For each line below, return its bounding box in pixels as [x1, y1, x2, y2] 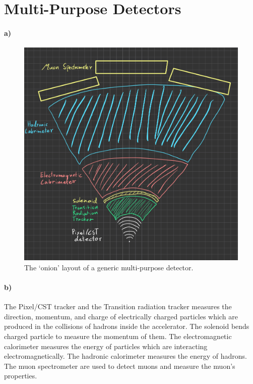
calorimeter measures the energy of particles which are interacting [4, 341, 208, 351]
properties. [4, 370, 37, 381]
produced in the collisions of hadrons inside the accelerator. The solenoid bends [4, 321, 249, 331]
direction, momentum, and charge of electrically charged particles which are [4, 311, 238, 321]
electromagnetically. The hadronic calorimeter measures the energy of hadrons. [4, 351, 247, 361]
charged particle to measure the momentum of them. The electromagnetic [4, 330, 232, 341]
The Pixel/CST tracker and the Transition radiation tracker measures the [4, 301, 232, 312]
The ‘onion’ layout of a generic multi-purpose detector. [24, 262, 194, 272]
